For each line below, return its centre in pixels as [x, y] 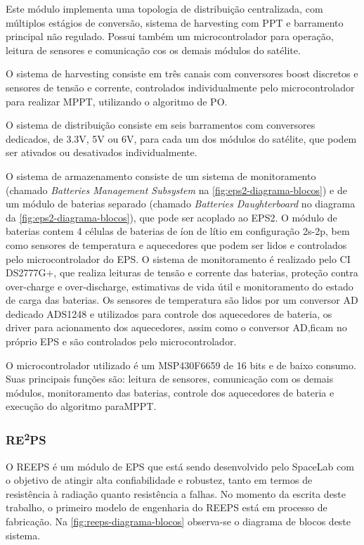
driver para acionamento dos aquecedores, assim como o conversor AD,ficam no [176, 327]
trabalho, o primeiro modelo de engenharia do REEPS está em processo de [167, 507]
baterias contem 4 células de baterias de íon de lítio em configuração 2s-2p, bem [178, 231]
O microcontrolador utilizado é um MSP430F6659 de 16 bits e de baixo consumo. [181, 365]
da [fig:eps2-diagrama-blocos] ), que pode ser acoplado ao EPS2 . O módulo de [171, 217]
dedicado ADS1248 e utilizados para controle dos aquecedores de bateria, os [169, 313]
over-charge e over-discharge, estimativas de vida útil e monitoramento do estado [180, 286]
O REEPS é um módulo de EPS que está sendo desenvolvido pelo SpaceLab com [180, 466]
